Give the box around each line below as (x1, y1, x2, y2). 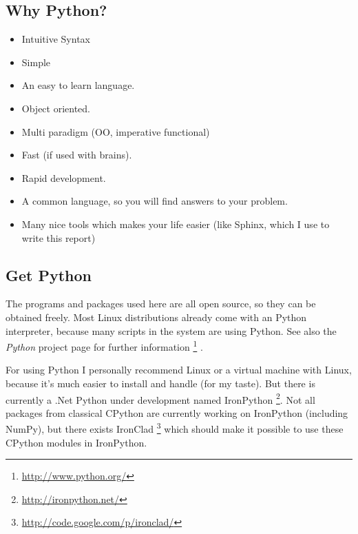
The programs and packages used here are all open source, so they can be (6, 296, 316, 311)
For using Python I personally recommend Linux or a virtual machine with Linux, (6, 362, 352, 377)
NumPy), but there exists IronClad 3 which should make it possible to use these (6, 420, 344, 436)
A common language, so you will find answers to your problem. (21, 194, 288, 208)
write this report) (21, 230, 96, 245)
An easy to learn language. (21, 78, 135, 92)
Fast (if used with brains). (21, 147, 132, 162)
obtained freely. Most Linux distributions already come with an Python (6, 309, 307, 324)
